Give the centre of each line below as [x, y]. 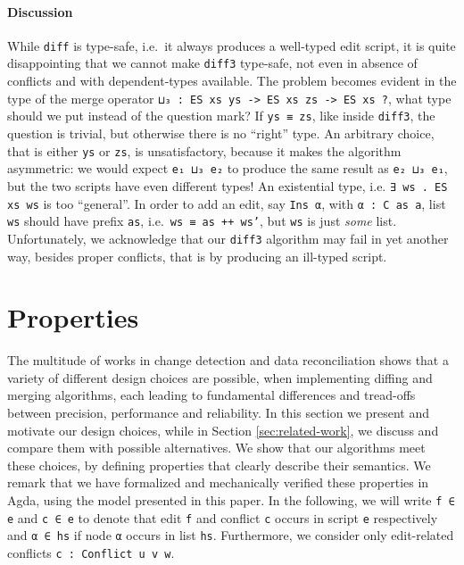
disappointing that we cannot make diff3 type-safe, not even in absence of [212, 63]
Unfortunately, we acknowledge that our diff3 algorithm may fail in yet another [228, 238]
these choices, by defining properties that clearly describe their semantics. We [219, 465]
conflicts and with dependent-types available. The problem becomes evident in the [232, 81]
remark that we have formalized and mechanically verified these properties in [218, 482]
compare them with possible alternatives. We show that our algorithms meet [216, 448]
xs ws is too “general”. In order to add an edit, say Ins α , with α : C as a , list [227, 203]
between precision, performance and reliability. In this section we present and [219, 413]
